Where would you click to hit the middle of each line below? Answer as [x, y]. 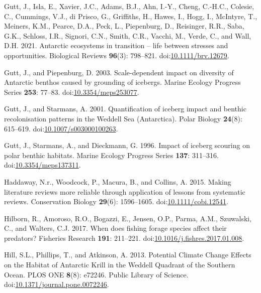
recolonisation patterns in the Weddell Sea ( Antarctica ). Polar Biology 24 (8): [123, 118]
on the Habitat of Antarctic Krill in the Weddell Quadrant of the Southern [120, 265]
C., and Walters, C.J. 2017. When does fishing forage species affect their [115, 228]
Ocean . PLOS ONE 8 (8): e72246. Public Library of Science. [96, 274]
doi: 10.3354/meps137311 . [42, 165]
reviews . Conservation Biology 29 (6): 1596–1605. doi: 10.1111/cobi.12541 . [116, 201]
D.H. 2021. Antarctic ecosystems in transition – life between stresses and [116, 45]
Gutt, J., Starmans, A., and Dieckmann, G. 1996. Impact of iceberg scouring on [127, 145]
